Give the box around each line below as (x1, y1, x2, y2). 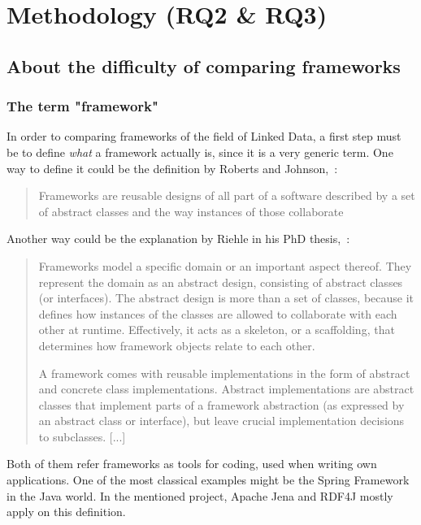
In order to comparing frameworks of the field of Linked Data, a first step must (7, 128, 401, 145)
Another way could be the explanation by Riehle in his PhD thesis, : (7, 230, 350, 247)
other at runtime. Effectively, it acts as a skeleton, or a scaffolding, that (38, 321, 395, 338)
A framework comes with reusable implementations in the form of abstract (38, 364, 410, 381)
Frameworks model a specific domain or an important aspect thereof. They (38, 257, 412, 274)
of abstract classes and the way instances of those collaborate (38, 202, 344, 219)
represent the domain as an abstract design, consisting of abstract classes (38, 273, 403, 290)
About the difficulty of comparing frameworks (7, 53, 401, 78)
